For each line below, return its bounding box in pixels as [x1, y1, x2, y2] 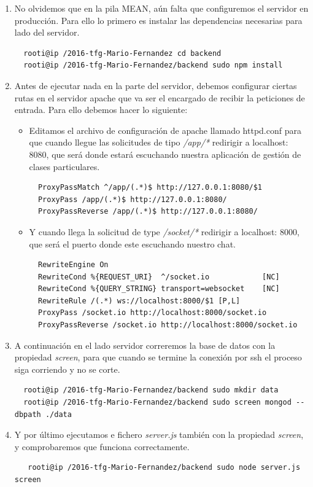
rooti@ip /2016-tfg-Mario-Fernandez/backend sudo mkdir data [23, 386, 279, 395]
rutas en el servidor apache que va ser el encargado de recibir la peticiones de [14, 91, 305, 104]
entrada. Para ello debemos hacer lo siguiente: [14, 103, 188, 116]
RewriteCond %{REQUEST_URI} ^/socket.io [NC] [37, 272, 280, 281]
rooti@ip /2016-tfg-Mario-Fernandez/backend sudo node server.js [28, 463, 301, 472]
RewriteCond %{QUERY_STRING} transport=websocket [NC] [37, 284, 280, 294]
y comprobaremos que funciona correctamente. [14, 440, 190, 453]
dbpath [14, 410, 41, 419]
